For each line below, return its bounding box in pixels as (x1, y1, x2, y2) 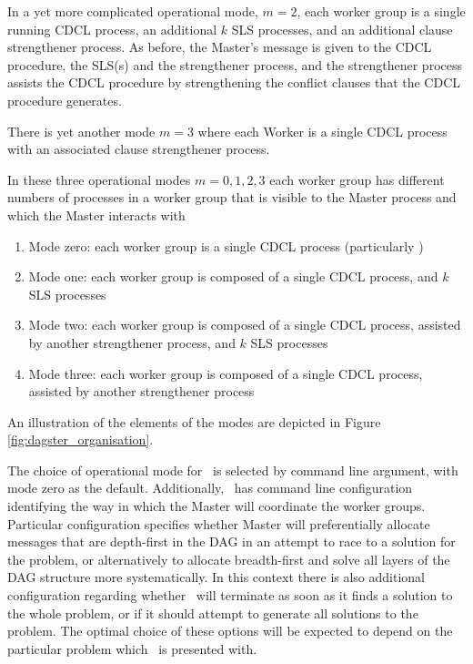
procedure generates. (7, 90, 122, 109)
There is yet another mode (7, 121, 156, 140)
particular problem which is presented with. (7, 638, 257, 658)
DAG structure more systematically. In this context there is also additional (7, 567, 426, 587)
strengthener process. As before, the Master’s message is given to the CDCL (7, 37, 432, 56)
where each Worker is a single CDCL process (197, 121, 448, 140)
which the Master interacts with (7, 205, 186, 224)
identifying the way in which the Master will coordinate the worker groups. (7, 496, 426, 516)
